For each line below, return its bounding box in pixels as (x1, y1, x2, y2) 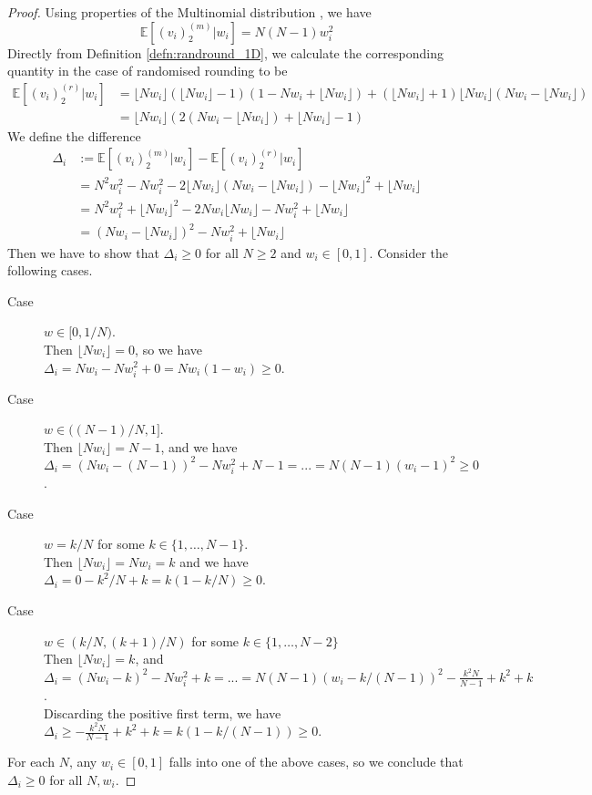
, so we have (135, 339, 203, 358)
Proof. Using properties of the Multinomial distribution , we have (7, 3, 372, 21)
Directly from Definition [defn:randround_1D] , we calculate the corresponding (7, 43, 444, 62)
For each (7, 752, 55, 771)
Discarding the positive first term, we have (44, 703, 281, 722)
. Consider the (369, 243, 449, 262)
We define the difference (7, 126, 141, 145)
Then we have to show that (7, 243, 159, 262)
